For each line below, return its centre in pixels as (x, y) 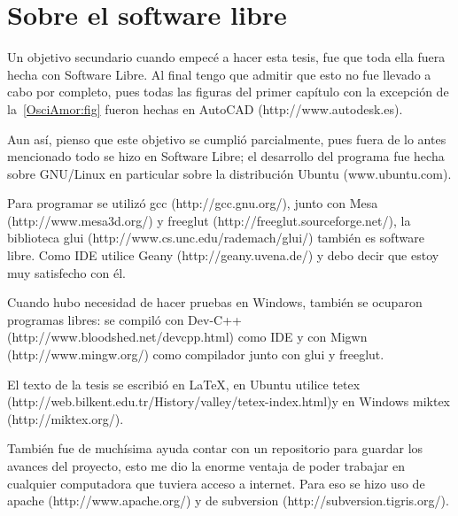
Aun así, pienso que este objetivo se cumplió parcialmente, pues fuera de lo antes (227, 139)
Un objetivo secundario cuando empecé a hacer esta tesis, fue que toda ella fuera (226, 57)
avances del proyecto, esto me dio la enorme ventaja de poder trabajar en (206, 466)
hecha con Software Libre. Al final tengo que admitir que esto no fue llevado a (219, 74)
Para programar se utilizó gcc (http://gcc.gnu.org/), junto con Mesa (193, 203)
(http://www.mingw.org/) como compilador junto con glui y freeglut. (196, 354)
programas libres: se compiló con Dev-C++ (124, 319)
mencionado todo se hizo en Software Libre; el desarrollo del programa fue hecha (226, 156)
